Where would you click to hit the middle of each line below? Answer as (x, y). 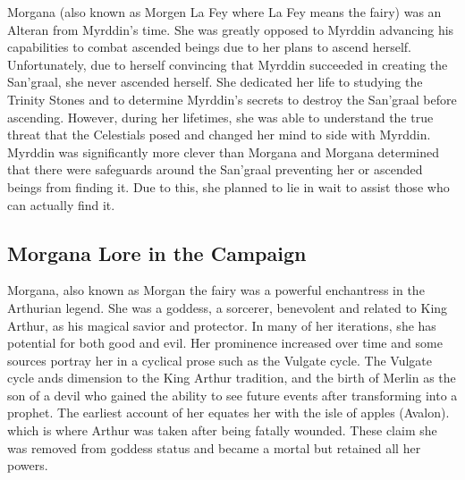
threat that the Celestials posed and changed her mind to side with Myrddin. (219, 135)
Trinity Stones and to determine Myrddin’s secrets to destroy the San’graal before (232, 99)
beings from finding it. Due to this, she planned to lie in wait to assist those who (228, 186)
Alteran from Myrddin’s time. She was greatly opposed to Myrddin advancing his (231, 29)
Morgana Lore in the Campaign (157, 253)
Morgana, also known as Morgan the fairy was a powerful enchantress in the (216, 290)
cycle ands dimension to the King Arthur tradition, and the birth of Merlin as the (232, 378)
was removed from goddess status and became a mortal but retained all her (214, 447)
